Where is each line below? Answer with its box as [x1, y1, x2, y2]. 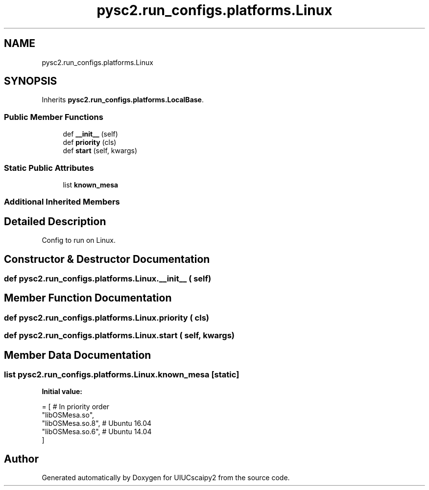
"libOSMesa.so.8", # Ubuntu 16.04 [42, 419, 152, 428]
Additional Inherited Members [4, 197, 120, 207]
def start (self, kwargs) [63, 146, 137, 155]
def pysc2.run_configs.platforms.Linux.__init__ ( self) [4, 274, 212, 283]
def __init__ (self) [63, 130, 118, 139]
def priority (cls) [63, 138, 117, 147]
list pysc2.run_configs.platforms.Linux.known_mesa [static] [4, 370, 239, 380]
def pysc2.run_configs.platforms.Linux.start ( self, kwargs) [4, 330, 235, 341]
